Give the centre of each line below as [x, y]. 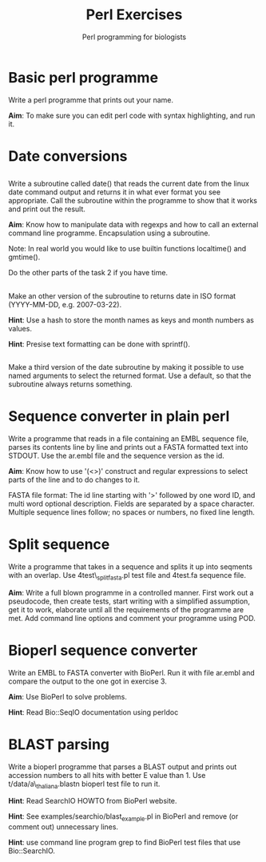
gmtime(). [24, 257]
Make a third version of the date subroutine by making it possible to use [126, 367]
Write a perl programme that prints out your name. [91, 100]
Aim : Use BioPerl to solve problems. [68, 696]
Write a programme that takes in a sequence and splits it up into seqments [131, 567]
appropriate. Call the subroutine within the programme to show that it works [133, 201]
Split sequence [59, 545]
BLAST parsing [59, 744]
